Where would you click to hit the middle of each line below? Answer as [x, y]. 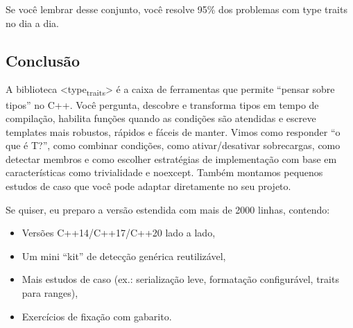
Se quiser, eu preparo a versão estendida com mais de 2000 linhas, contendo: [168, 209]
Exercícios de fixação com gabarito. [97, 316]
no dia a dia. [33, 23]
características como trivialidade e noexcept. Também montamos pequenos [164, 172]
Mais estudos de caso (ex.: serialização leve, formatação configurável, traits [180, 279]
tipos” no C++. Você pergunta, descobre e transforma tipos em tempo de [162, 104]
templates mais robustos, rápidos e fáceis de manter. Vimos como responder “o [173, 131]
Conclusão [43, 60]
